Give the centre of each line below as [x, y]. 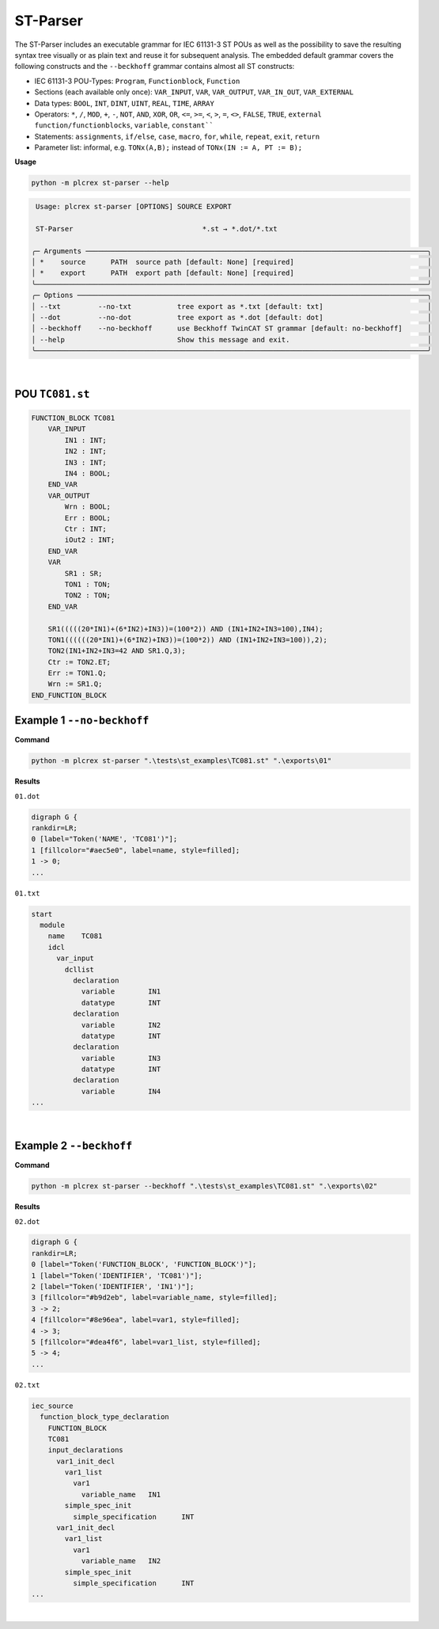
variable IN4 [121, 1091]
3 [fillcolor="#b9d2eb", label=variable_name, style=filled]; [154, 1298]
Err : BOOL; [87, 518]
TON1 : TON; [87, 584]
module [53, 925]
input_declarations [86, 1450]
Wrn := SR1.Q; [75, 684]
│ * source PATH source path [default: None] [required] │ [231, 262]
